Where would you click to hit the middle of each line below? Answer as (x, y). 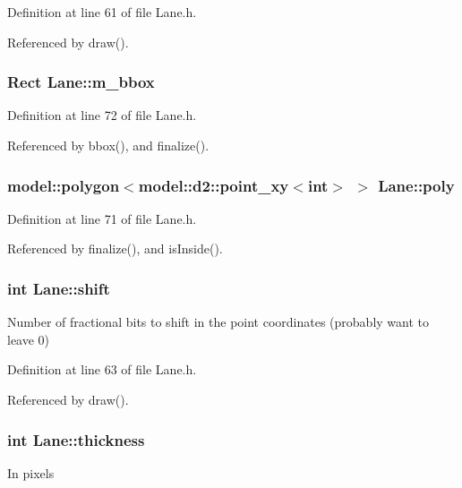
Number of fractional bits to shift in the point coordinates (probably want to (218, 322)
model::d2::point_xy (214, 185)
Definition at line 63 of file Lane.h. (102, 369)
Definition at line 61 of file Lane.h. (102, 12)
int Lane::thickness (76, 439)
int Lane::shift (59, 288)
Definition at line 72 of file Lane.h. (102, 115)
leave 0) (29, 339)
